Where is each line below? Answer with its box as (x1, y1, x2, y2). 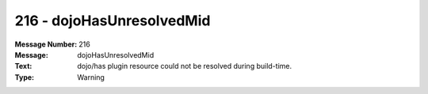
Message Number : (14, 39, 78, 49)
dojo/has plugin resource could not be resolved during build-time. (77, 62, 292, 71)
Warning (77, 72, 105, 82)
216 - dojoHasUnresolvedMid (14, 12, 211, 29)
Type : (14, 72, 35, 82)
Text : (14, 62, 32, 71)
